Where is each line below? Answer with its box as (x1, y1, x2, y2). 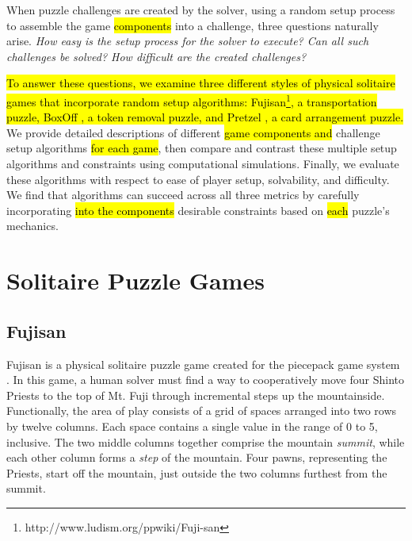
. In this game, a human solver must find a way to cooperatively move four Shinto (6, 371, 404, 388)
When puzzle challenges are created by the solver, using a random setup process (6, 2, 395, 17)
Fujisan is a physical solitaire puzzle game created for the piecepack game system (6, 355, 400, 372)
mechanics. (6, 217, 59, 234)
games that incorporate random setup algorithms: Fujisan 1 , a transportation (6, 90, 377, 109)
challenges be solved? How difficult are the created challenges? (6, 48, 307, 64)
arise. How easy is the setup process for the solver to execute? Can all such (6, 33, 369, 49)
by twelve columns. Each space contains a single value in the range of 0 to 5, (6, 417, 378, 434)
